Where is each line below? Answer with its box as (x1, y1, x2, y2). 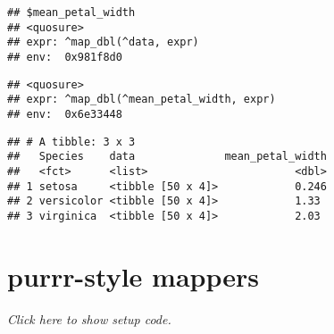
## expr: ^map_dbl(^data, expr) (7, 36, 199, 49)
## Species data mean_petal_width (7, 150, 327, 163)
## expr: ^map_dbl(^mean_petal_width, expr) (7, 93, 276, 106)
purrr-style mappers (7, 257, 259, 294)
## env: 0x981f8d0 (7, 50, 122, 63)
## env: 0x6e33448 (7, 107, 122, 121)
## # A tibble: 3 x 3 (7, 135, 136, 148)
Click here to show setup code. (7, 309, 171, 328)
